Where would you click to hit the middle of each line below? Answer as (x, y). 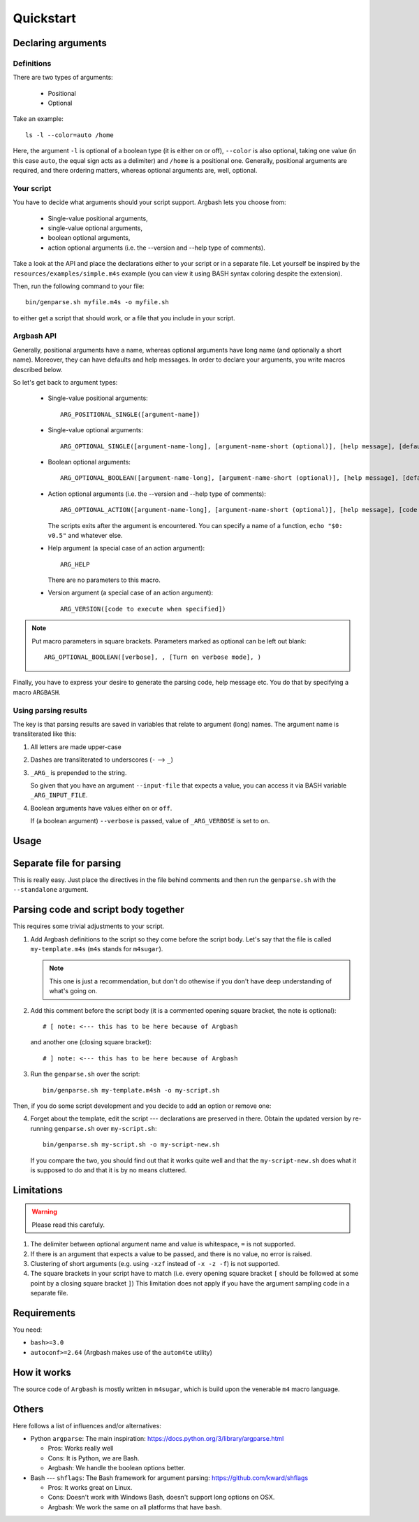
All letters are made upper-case (76, 747)
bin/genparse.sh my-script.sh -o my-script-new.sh (131, 1145)
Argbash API (35, 336)
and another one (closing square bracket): (91, 1042)
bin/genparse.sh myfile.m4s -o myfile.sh (97, 302)
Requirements (44, 1313)
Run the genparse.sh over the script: (85, 1074)
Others (28, 1409)
